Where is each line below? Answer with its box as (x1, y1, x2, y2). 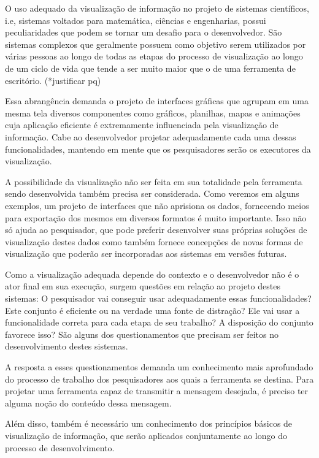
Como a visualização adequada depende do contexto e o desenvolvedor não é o (5, 267, 299, 280)
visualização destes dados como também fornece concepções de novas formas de (5, 235, 303, 248)
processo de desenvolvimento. (5, 441, 115, 454)
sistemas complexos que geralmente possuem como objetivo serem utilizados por (5, 37, 306, 50)
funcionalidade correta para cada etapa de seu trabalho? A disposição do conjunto (5, 316, 313, 329)
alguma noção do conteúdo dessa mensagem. (5, 396, 172, 409)
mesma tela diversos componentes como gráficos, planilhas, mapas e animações (5, 106, 301, 119)
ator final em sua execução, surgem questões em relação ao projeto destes (5, 280, 280, 292)
